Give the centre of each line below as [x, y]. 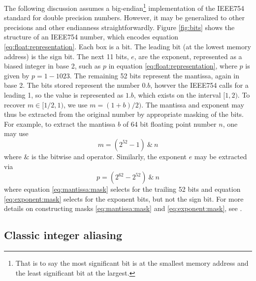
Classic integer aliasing [63, 235]
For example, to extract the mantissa [60, 123]
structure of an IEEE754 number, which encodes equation [91, 37]
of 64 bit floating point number [170, 123]
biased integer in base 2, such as [52, 66]
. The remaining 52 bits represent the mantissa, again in [155, 75]
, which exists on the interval [177, 95]
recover [15, 104]
